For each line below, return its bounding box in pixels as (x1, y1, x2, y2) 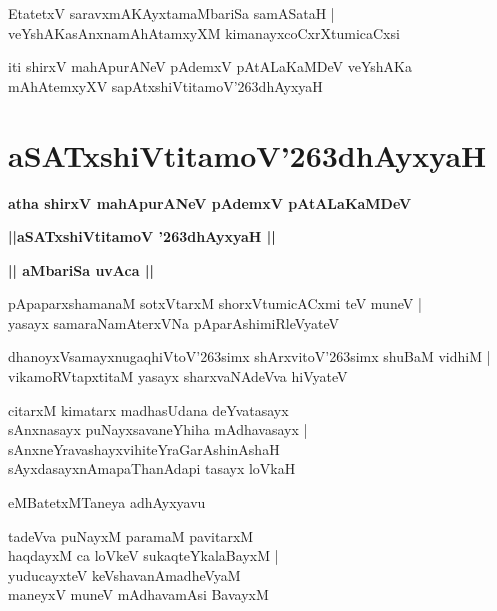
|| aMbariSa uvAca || (8, 259, 154, 280)
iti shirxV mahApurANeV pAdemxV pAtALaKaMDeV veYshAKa (8, 56, 412, 77)
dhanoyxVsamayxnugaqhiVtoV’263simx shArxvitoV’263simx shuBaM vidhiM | (8, 346, 491, 367)
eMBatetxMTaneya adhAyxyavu (8, 492, 206, 513)
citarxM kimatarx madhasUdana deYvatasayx (8, 399, 289, 420)
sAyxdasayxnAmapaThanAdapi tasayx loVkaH (8, 458, 296, 479)
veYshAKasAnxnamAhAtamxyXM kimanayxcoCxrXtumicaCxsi (8, 22, 400, 43)
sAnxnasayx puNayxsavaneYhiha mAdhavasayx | (8, 419, 308, 440)
